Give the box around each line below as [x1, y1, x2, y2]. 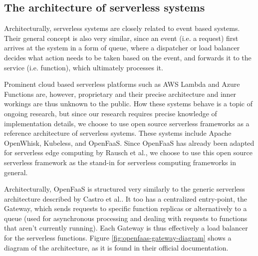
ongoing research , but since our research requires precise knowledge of [4, 108, 217, 118]
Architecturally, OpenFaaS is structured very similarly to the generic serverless [4, 184, 245, 194]
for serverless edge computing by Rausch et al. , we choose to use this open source [4, 147, 253, 158]
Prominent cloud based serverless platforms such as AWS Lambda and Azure [4, 79, 240, 89]
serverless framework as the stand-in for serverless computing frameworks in [4, 157, 236, 167]
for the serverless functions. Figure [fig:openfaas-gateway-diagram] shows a [4, 233, 232, 243]
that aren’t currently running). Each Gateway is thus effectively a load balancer [4, 223, 248, 233]
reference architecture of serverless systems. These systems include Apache [4, 128, 232, 138]
